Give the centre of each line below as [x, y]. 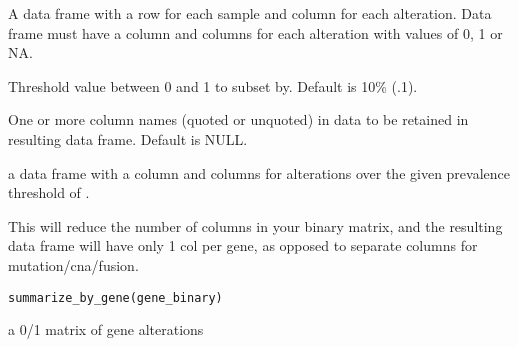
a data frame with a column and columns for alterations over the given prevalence [259, 172]
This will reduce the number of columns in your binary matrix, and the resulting [255, 225]
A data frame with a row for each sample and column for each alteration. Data [250, 13]
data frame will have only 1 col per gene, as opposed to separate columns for [243, 245]
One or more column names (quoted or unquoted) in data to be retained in [238, 119]
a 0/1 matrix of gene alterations [106, 329]
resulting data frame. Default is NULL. [128, 138]
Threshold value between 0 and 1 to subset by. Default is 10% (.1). [213, 85]
